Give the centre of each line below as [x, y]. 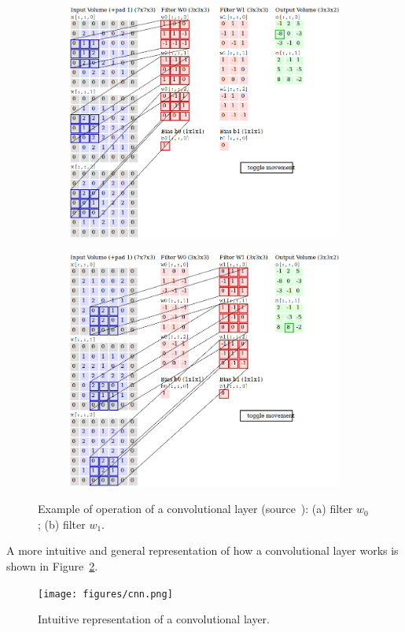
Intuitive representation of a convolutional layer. [154, 619]
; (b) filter [62, 524]
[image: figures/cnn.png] [105, 594]
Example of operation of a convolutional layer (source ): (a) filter [195, 509]
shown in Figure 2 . [52, 565]
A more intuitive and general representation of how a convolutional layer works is [202, 550]
